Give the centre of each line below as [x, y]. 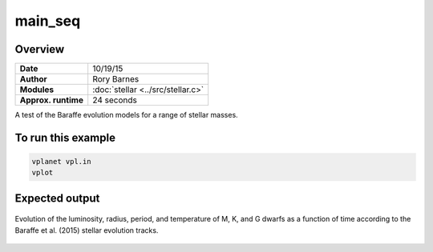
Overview [40, 49]
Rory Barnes [116, 79]
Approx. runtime [52, 100]
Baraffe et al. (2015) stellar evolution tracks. [87, 230]
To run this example [65, 137]
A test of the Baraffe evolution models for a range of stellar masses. [126, 115]
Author [33, 79]
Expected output [57, 198]
